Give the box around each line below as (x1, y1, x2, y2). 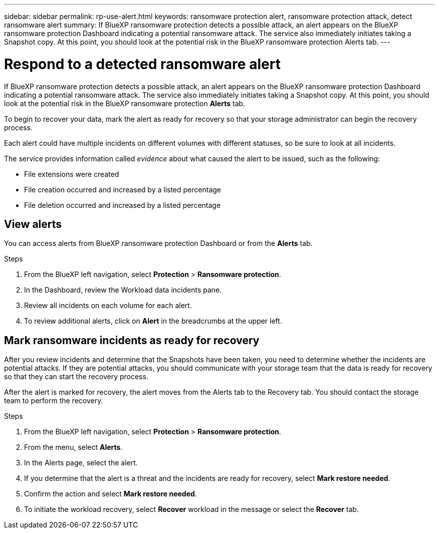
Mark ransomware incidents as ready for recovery (4, 334, 260, 347)
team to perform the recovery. (4, 396, 103, 405)
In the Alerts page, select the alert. (24, 458, 138, 467)
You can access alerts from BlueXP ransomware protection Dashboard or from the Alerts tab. (4, 239, 313, 248)
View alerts (4, 217, 62, 230)
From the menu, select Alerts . (24, 443, 123, 452)
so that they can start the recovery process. (4, 372, 148, 381)
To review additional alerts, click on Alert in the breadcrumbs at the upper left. (24, 317, 282, 326)
